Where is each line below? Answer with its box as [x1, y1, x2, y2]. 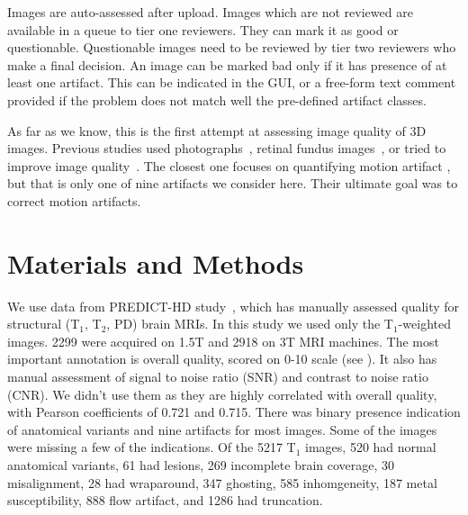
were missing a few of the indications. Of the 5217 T [7, 438, 296, 456]
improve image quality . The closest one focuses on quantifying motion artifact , [7, 156, 451, 175]
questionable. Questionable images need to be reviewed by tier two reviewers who [7, 38, 456, 57]
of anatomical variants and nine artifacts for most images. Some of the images [7, 420, 437, 438]
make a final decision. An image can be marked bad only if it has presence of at [7, 55, 447, 74]
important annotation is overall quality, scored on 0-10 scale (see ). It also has [7, 349, 437, 368]
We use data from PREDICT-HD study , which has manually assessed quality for [7, 296, 460, 315]
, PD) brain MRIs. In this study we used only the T [106, 314, 393, 333]
